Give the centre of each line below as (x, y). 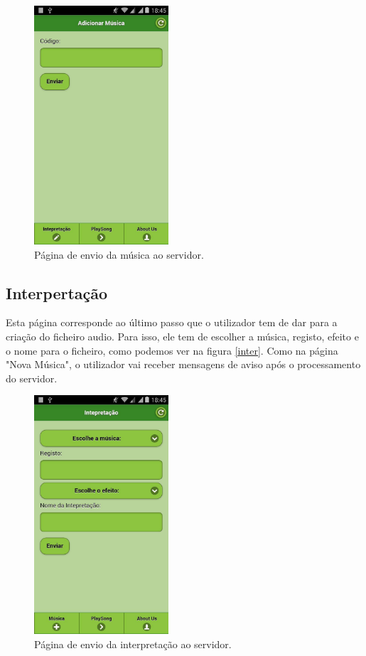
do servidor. (32, 378)
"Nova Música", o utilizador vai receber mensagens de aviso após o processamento (183, 364)
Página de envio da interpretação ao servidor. (133, 644)
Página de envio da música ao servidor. (119, 254)
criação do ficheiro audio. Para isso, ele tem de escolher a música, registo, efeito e (182, 336)
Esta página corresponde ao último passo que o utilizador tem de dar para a (172, 322)
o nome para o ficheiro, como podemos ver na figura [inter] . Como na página (172, 350)
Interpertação (57, 292)
